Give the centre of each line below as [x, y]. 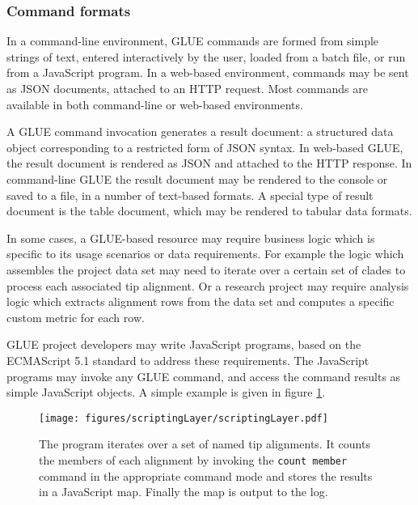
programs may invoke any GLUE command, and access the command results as [204, 376]
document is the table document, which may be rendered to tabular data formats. [209, 211]
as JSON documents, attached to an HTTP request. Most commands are [187, 88]
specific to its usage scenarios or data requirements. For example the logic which [205, 254]
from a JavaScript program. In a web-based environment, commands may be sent [208, 72]
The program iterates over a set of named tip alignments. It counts [205, 444]
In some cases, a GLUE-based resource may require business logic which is [191, 238]
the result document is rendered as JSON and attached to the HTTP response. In [209, 163]
